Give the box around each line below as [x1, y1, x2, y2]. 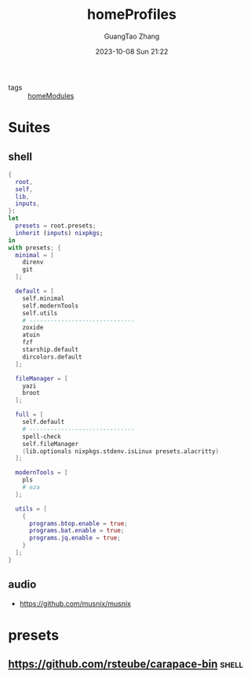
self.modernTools [22, 301, 79, 310]
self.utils [22, 309, 58, 317]
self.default [22, 418, 65, 426]
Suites [8, 119, 51, 137]
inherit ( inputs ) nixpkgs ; [15, 229, 104, 237]
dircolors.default [22, 352, 82, 361]
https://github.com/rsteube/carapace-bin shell [8, 658, 244, 671]
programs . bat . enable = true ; [28, 527, 125, 535]
